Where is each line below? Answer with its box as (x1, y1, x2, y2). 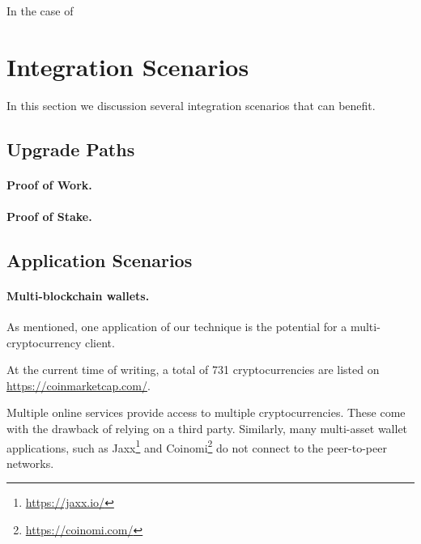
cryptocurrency (6, 334, 82, 351)
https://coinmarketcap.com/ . (6, 376, 151, 393)
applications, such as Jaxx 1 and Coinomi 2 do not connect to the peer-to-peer (6, 436, 387, 456)
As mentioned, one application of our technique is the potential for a (6, 318, 347, 335)
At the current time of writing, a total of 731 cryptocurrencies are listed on (6, 361, 380, 378)
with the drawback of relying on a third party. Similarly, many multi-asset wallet (6, 420, 408, 437)
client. (84, 334, 115, 351)
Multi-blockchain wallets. (6, 287, 150, 304)
